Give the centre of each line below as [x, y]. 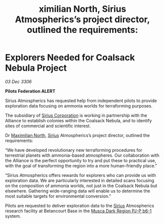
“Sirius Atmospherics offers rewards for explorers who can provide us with [81, 175]
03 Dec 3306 [18, 82]
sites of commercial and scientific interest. [48, 126]
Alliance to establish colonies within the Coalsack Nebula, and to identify [79, 120]
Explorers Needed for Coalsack [70, 58]
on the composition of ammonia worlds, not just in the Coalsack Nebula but [81, 186]
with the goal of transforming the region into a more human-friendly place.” [81, 166]
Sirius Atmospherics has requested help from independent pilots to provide [81, 100]
